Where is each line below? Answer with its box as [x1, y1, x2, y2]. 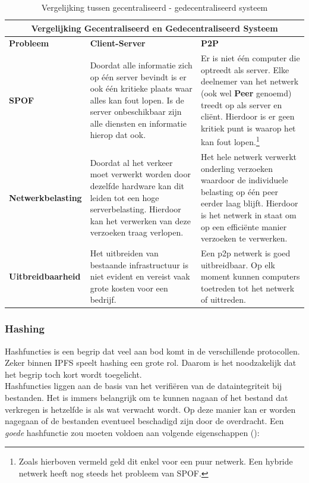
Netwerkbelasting [9, 191, 82, 203]
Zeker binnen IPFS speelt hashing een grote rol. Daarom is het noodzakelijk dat [5, 356, 297, 369]
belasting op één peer [200, 185, 278, 197]
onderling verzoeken [200, 162, 273, 174]
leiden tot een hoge [90, 191, 159, 203]
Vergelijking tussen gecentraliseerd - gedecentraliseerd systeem [41, 1, 268, 13]
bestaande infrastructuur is [90, 258, 188, 271]
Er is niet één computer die [200, 52, 300, 64]
